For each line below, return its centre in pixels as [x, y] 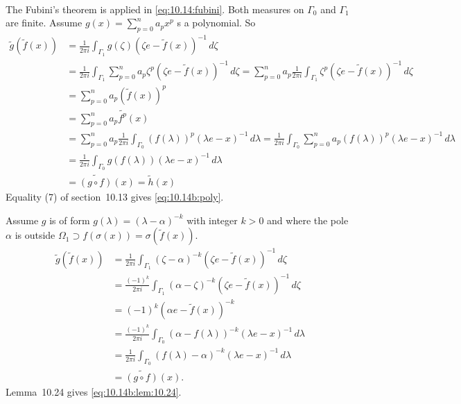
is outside [35, 235]
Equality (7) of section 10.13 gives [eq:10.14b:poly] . [115, 197]
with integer [212, 220]
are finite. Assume [44, 23]
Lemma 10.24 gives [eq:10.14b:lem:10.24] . [94, 392]
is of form [70, 220]
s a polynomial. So [216, 23]
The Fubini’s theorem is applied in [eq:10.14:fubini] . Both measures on [155, 9]
